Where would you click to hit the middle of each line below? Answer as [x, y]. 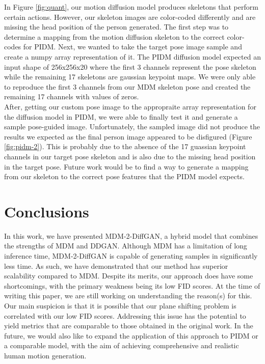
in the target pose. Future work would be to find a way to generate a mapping [126, 166]
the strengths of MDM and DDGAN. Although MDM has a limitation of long [126, 246]
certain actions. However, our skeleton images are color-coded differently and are [130, 17]
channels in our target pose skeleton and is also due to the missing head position [130, 156]
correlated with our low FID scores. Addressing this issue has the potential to [125, 315]
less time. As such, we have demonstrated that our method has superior [116, 265]
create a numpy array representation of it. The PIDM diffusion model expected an [132, 56]
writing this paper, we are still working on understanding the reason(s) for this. [128, 296]
